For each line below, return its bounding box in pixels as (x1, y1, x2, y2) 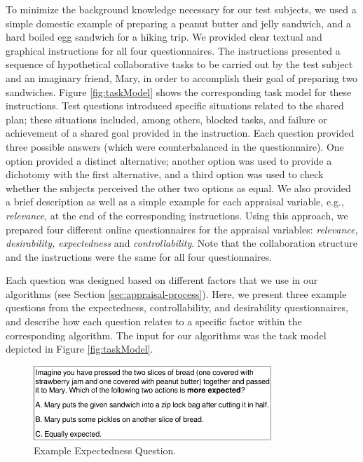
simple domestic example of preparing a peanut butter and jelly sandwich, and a (6, 15, 352, 30)
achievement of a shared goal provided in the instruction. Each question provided (6, 125, 355, 140)
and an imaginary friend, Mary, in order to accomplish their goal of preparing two (6, 70, 358, 85)
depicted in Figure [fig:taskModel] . (6, 341, 153, 356)
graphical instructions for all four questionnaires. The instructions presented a (6, 43, 341, 57)
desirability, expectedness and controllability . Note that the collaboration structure (6, 236, 357, 250)
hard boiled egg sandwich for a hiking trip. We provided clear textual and (6, 29, 322, 44)
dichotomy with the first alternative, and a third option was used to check (6, 167, 324, 182)
